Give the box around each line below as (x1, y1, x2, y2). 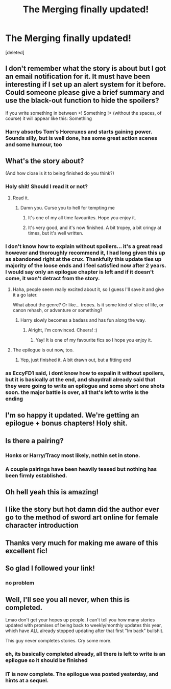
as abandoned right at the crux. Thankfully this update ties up (5, 255, 162, 262)
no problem (5, 579, 35, 587)
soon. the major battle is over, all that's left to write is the (5, 389, 149, 395)
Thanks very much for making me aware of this (5, 538, 158, 547)
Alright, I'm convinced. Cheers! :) (28, 327, 98, 333)
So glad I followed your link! (5, 564, 95, 573)
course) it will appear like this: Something (5, 115, 92, 121)
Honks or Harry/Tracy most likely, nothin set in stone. (5, 452, 140, 459)
